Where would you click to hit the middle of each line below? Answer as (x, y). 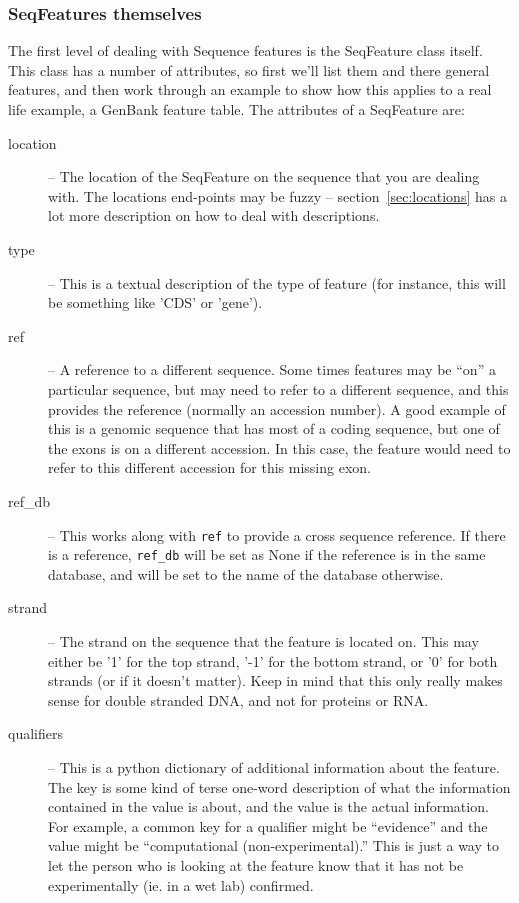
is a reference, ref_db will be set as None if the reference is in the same (267, 554)
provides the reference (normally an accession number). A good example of (277, 408)
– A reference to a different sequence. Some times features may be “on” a (272, 369)
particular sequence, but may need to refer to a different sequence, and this (278, 388)
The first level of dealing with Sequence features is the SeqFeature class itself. (245, 50)
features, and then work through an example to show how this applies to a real (250, 89)
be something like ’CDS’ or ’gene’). (155, 302)
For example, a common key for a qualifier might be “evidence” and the (268, 825)
